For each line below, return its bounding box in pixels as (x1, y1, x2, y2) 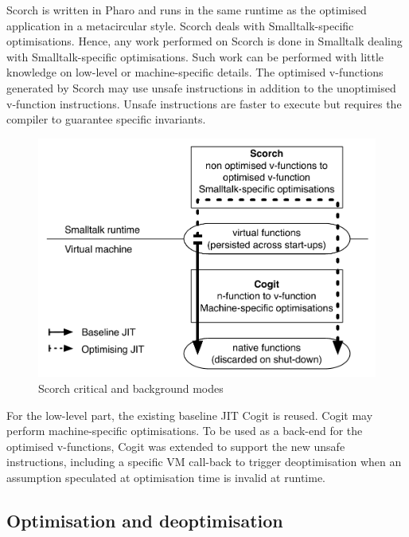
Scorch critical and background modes (38, 380, 224, 397)
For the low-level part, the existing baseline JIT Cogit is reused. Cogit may (6, 406, 373, 423)
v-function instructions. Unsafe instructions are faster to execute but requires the (6, 95, 402, 112)
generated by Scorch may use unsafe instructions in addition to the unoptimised (6, 79, 396, 96)
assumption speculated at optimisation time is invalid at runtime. (6, 469, 325, 486)
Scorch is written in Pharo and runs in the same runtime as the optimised (6, 2, 367, 18)
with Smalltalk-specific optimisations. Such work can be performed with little (6, 48, 384, 65)
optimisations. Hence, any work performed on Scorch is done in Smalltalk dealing (6, 33, 403, 49)
